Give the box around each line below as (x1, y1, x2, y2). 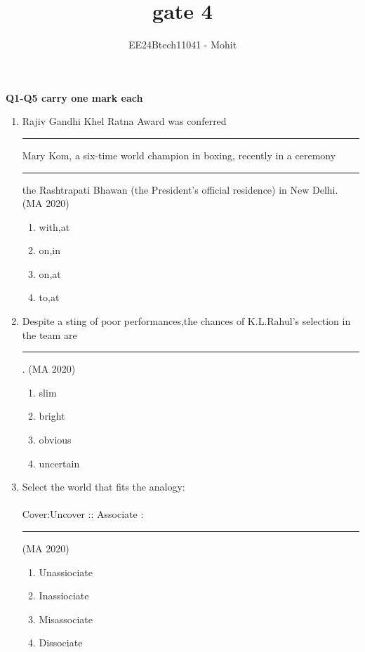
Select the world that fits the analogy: (22, 479, 185, 494)
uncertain (39, 455, 80, 470)
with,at (39, 219, 70, 234)
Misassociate (39, 611, 93, 626)
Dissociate (39, 635, 83, 650)
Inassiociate (39, 588, 89, 603)
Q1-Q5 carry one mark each (6, 90, 143, 105)
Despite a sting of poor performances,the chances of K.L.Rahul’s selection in (22, 314, 351, 328)
